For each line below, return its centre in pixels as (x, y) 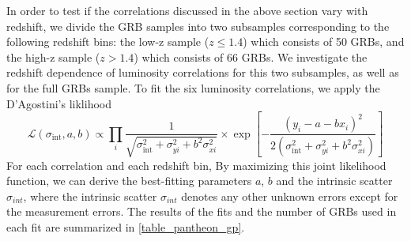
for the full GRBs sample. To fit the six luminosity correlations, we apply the (193, 87)
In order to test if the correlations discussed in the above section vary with (187, 10)
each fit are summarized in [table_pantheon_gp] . (126, 226)
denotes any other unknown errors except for (290, 196)
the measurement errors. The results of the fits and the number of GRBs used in (202, 211)
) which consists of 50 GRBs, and (324, 41)
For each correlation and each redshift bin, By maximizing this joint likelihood (196, 165)
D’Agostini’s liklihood (59, 103)
